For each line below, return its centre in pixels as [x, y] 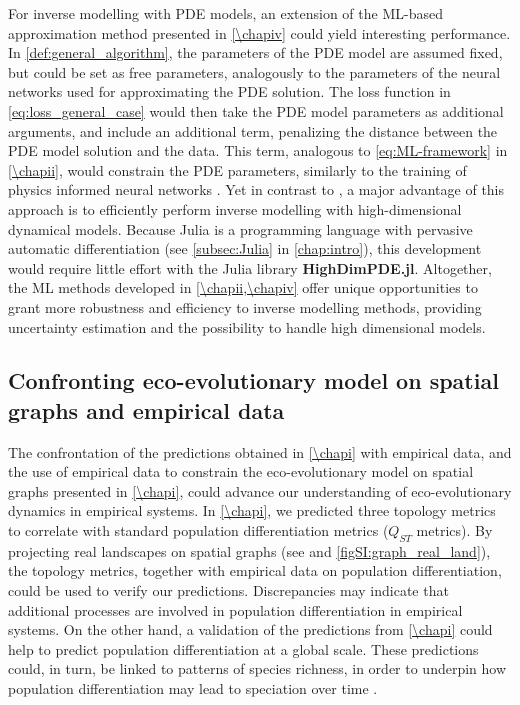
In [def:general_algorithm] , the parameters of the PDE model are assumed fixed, [255, 52]
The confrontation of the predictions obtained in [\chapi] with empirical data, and [260, 451]
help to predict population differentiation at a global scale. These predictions [243, 648]
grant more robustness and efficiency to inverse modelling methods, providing [245, 306]
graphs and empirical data [146, 409]
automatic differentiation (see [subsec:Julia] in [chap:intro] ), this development [245, 248]
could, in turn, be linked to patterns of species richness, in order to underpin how [257, 668]
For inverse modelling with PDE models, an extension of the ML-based [225, 13]
